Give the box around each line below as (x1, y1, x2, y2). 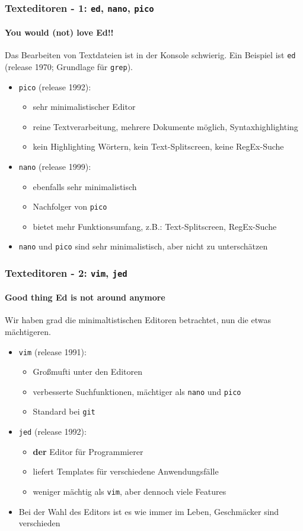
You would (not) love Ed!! (5, 26, 114, 38)
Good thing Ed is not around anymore (5, 291, 165, 304)
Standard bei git (33, 405, 95, 418)
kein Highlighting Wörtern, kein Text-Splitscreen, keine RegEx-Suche (33, 140, 284, 153)
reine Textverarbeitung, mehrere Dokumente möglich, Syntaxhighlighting (33, 120, 298, 132)
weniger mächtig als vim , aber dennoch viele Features (33, 485, 227, 497)
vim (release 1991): (18, 345, 87, 358)
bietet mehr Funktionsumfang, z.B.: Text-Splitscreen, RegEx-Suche (33, 220, 277, 232)
